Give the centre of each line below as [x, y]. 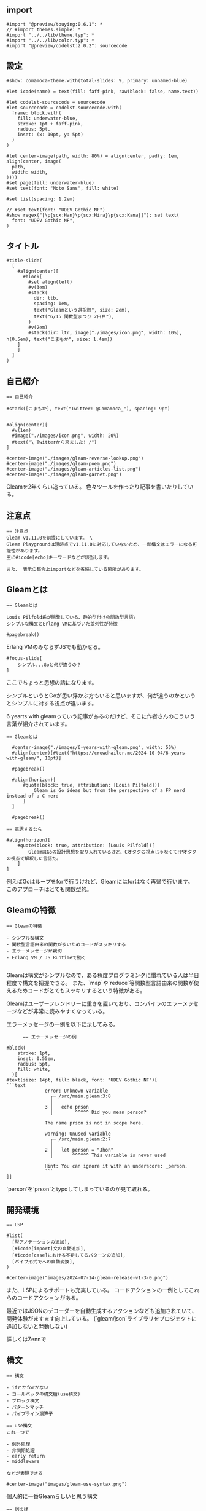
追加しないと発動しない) [37, 1326]
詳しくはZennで [26, 1339]
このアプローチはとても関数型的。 [49, 889]
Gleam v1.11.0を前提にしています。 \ [50, 538]
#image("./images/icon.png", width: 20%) [66, 436]
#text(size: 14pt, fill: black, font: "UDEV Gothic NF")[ [82, 1080]
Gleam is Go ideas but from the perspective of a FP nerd [109, 790]
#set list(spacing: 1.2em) [41, 199]
